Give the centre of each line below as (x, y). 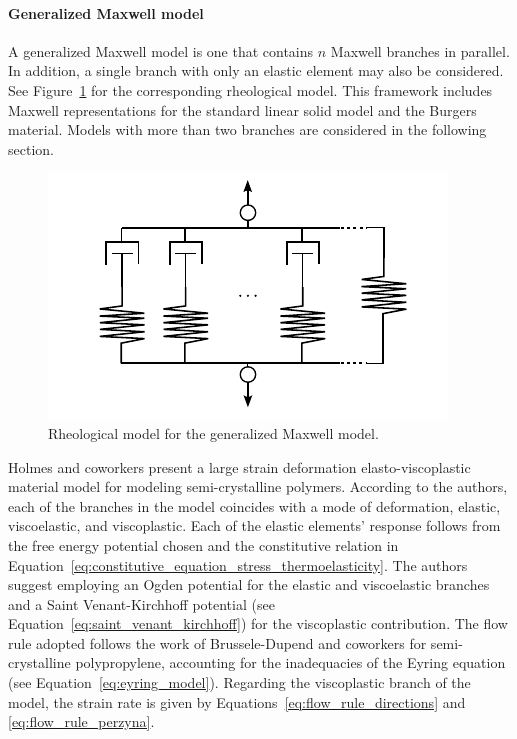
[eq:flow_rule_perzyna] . (81, 721)
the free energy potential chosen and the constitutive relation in (203, 544)
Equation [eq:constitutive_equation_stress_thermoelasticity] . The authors (238, 564)
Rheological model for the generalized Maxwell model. (213, 432)
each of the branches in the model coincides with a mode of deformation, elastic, (254, 505)
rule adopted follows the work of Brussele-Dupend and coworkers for (217, 642)
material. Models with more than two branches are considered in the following (247, 129)
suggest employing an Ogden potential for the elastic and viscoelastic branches (249, 584)
